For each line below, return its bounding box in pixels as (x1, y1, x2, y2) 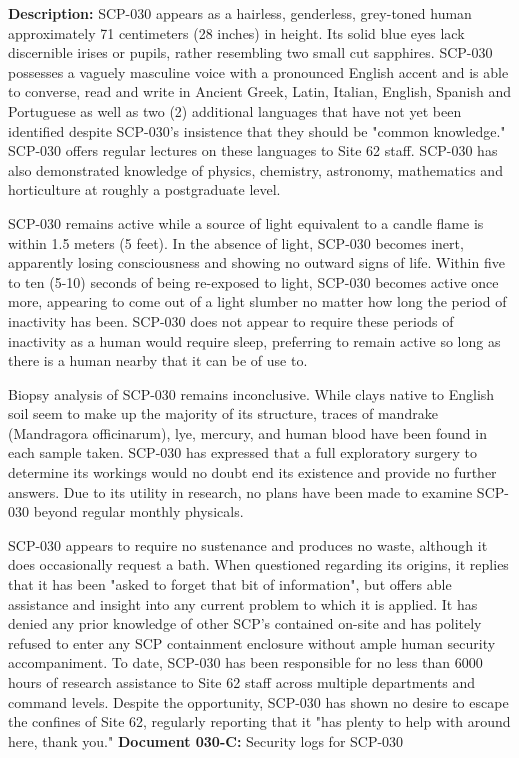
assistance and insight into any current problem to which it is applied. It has (8, 593, 478, 614)
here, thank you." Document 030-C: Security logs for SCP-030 (8, 730, 404, 751)
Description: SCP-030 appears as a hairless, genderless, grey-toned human (8, 3, 472, 23)
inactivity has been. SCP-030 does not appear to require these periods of (8, 310, 454, 331)
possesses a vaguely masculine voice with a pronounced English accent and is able (8, 61, 509, 82)
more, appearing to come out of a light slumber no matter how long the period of (8, 291, 507, 312)
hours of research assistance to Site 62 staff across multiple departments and (8, 672, 476, 692)
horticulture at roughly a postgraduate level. (8, 179, 281, 200)
